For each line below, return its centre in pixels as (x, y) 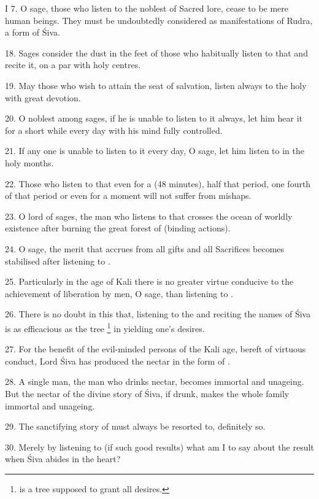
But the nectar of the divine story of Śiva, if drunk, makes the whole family (147, 393)
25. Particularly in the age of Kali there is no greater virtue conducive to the (149, 281)
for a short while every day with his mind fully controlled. (114, 130)
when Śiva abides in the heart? (63, 459)
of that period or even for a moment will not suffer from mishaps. (128, 195)
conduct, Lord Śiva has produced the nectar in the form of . (117, 361)
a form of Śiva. (33, 32)
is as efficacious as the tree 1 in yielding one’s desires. (105, 327)
